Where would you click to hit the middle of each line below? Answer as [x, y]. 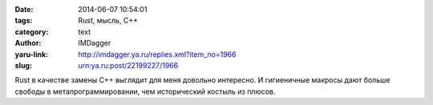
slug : [23, 65]
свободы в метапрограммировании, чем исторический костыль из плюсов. [145, 91]
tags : [24, 21]
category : [32, 31]
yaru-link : [31, 54]
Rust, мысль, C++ [108, 21]
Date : [24, 9]
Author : [28, 43]
